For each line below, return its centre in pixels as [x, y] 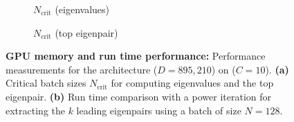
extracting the [35, 110]
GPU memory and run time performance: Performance [136, 56]
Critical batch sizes [46, 83]
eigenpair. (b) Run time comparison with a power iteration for [138, 96]
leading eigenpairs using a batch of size [159, 110]
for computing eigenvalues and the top [192, 83]
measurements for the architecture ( [82, 69]
